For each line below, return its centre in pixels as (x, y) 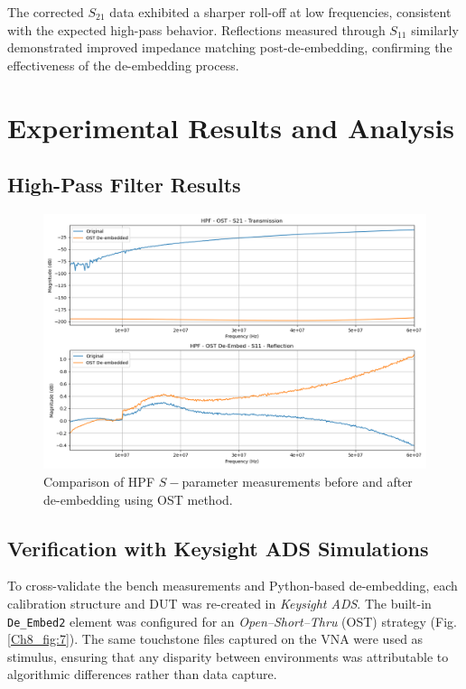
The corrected (46, 12)
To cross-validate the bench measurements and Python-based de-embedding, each (233, 586)
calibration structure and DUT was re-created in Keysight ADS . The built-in (219, 603)
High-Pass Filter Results (124, 185)
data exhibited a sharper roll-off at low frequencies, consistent (280, 12)
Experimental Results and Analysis (231, 127)
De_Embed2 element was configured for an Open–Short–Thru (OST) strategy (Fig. (232, 621)
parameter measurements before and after (297, 481)
